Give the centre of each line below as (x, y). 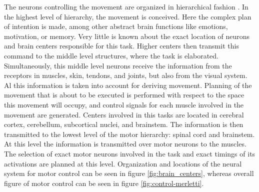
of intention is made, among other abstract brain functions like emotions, (116, 26)
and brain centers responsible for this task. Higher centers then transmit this (121, 46)
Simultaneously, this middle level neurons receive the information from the (118, 65)
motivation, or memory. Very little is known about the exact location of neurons (127, 36)
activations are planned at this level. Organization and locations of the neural (123, 163)
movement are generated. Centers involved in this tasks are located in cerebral (124, 114)
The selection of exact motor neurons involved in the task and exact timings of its (130, 153)
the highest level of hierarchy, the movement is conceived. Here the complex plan (128, 16)
